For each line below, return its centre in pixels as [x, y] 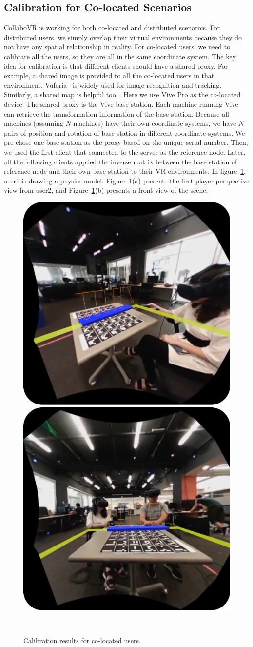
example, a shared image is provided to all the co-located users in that [109, 75]
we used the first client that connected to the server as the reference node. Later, [125, 152]
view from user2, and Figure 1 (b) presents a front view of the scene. [106, 190]
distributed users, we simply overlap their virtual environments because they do [123, 37]
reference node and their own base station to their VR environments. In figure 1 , [125, 171]
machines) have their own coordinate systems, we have [155, 123]
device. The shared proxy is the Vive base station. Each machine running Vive [121, 104]
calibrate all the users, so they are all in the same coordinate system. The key [120, 56]
